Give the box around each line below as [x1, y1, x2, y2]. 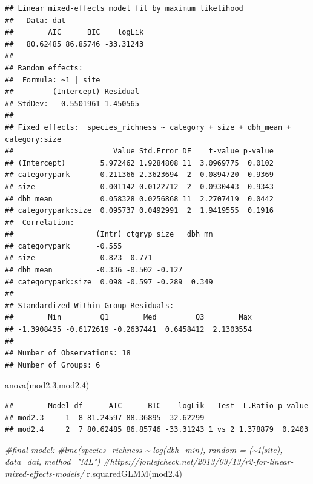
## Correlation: [5, 218, 74, 227]
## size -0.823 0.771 [5, 254, 153, 263]
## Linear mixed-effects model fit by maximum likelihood [5, 4, 243, 13]
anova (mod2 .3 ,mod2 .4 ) [5, 378, 90, 391]
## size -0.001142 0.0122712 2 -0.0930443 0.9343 [5, 182, 274, 191]
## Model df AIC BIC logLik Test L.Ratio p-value [5, 402, 309, 410]
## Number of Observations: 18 [5, 349, 131, 358]
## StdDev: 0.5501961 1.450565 [5, 99, 139, 108]
